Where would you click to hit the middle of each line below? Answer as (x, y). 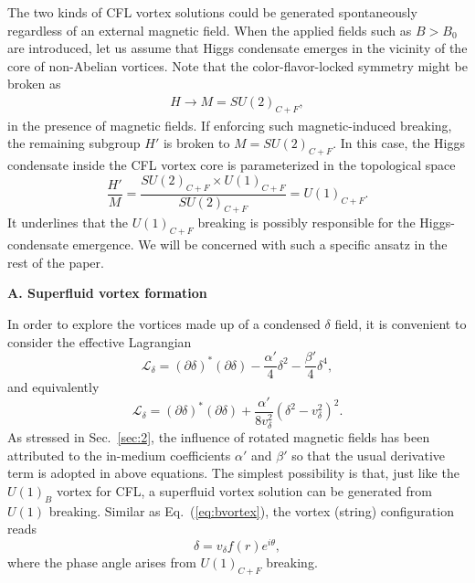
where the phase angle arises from (102, 562)
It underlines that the (68, 223)
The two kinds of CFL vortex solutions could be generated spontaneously (212, 12)
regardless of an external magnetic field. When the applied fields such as (210, 30)
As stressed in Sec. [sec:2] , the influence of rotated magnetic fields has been (219, 436)
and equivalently (53, 387)
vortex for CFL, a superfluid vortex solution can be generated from (244, 490)
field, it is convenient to (401, 323)
